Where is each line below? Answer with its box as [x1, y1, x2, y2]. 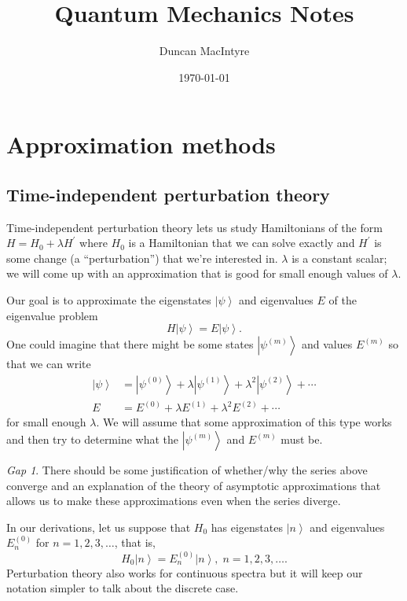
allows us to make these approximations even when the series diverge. [6, 492, 341, 509]
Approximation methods [6, 128, 276, 160]
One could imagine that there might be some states [6, 336, 254, 352]
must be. [280, 430, 323, 447]
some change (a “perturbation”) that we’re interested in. [6, 249, 278, 266]
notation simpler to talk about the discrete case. [6, 580, 239, 596]
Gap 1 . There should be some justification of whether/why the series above [6, 461, 368, 477]
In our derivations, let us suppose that [6, 518, 191, 535]
